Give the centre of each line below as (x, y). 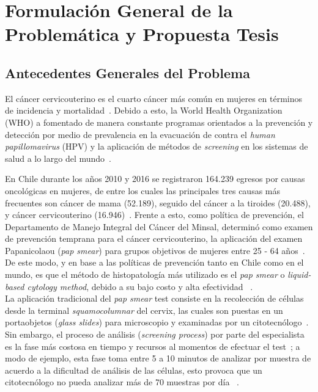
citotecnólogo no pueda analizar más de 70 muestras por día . (122, 382)
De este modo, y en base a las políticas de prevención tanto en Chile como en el (154, 262)
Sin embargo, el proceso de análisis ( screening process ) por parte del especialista (155, 334)
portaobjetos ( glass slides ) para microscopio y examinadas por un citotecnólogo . (157, 322)
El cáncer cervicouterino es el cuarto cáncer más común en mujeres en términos (154, 98)
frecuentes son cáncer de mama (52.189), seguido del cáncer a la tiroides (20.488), (158, 202)
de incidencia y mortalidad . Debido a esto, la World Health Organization (144, 110)
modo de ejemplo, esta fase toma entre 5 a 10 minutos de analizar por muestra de (158, 358)
